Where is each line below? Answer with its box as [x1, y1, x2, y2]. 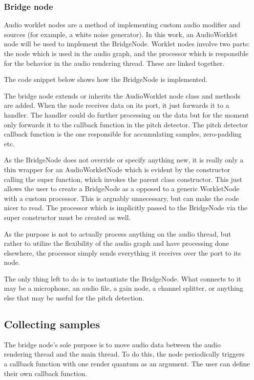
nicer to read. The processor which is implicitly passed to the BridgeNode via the [4, 202, 248, 213]
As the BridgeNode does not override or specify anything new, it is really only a [4, 155, 244, 165]
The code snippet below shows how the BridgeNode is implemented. [4, 74, 208, 84]
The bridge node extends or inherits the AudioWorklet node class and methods [4, 90, 240, 100]
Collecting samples [4, 317, 100, 332]
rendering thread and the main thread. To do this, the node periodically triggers [4, 349, 245, 359]
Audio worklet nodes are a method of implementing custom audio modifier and [4, 20, 240, 30]
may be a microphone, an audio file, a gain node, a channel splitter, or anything [4, 283, 243, 293]
